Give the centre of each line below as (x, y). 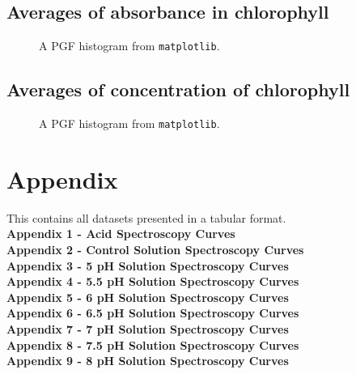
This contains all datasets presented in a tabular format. (146, 217)
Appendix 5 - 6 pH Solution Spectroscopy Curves (148, 297)
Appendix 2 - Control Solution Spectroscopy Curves (155, 250)
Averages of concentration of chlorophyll (178, 89)
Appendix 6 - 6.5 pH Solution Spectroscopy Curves (153, 313)
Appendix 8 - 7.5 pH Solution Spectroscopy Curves (153, 344)
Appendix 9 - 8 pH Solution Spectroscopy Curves (148, 361)
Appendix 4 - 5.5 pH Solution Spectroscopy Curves (153, 281)
